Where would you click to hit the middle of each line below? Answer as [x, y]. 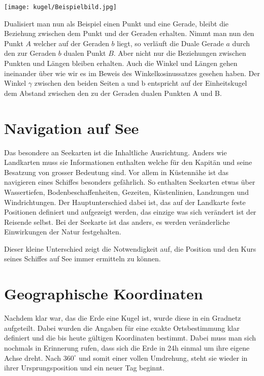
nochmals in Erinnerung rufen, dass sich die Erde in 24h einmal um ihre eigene [127, 347]
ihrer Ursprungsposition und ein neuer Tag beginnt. [84, 368]
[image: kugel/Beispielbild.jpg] [60, 7]
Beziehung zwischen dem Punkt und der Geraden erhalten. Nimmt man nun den [129, 33]
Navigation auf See [72, 128]
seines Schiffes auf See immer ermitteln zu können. [82, 259]
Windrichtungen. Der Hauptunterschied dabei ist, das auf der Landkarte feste [125, 202]
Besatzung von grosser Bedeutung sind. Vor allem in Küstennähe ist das [117, 172]
